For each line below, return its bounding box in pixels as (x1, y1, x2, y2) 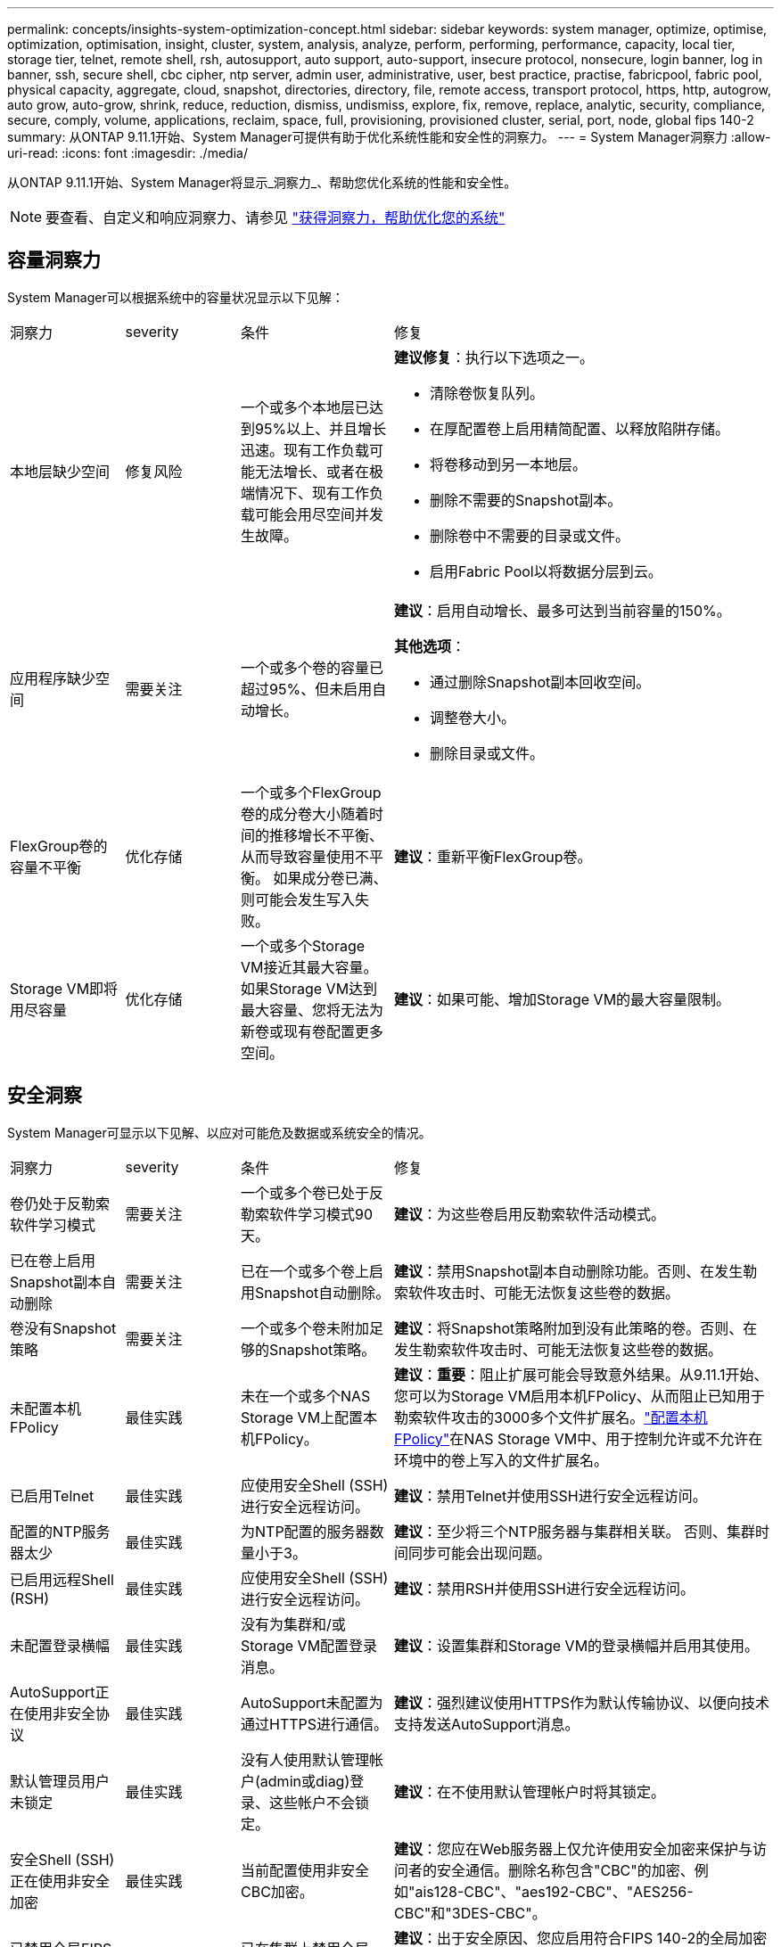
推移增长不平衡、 (269, 826, 384, 844)
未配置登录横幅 (10, 1636, 111, 1655)
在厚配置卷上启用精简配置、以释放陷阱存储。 (430, 419, 730, 438)
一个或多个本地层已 (241, 398, 370, 416)
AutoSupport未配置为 (241, 1693, 383, 1712)
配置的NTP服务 (10, 1522, 111, 1540)
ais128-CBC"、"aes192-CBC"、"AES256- (415, 1882, 694, 1901)
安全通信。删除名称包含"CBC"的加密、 (437, 1861, 695, 1879)
